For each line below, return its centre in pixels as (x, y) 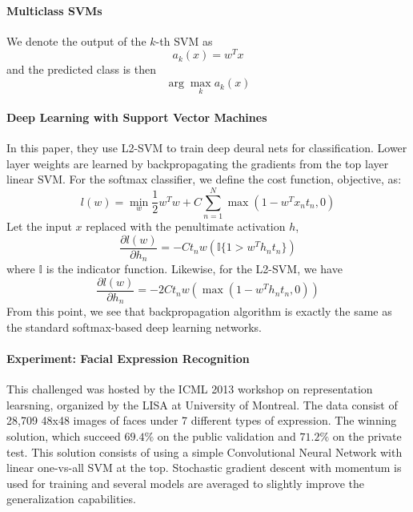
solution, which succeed (64, 435)
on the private (367, 435)
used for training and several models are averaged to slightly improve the (185, 483)
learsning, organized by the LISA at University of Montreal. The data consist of (202, 404)
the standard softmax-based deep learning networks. (134, 327)
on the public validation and (227, 435)
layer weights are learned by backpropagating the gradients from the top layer (198, 163)
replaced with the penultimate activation (186, 226)
